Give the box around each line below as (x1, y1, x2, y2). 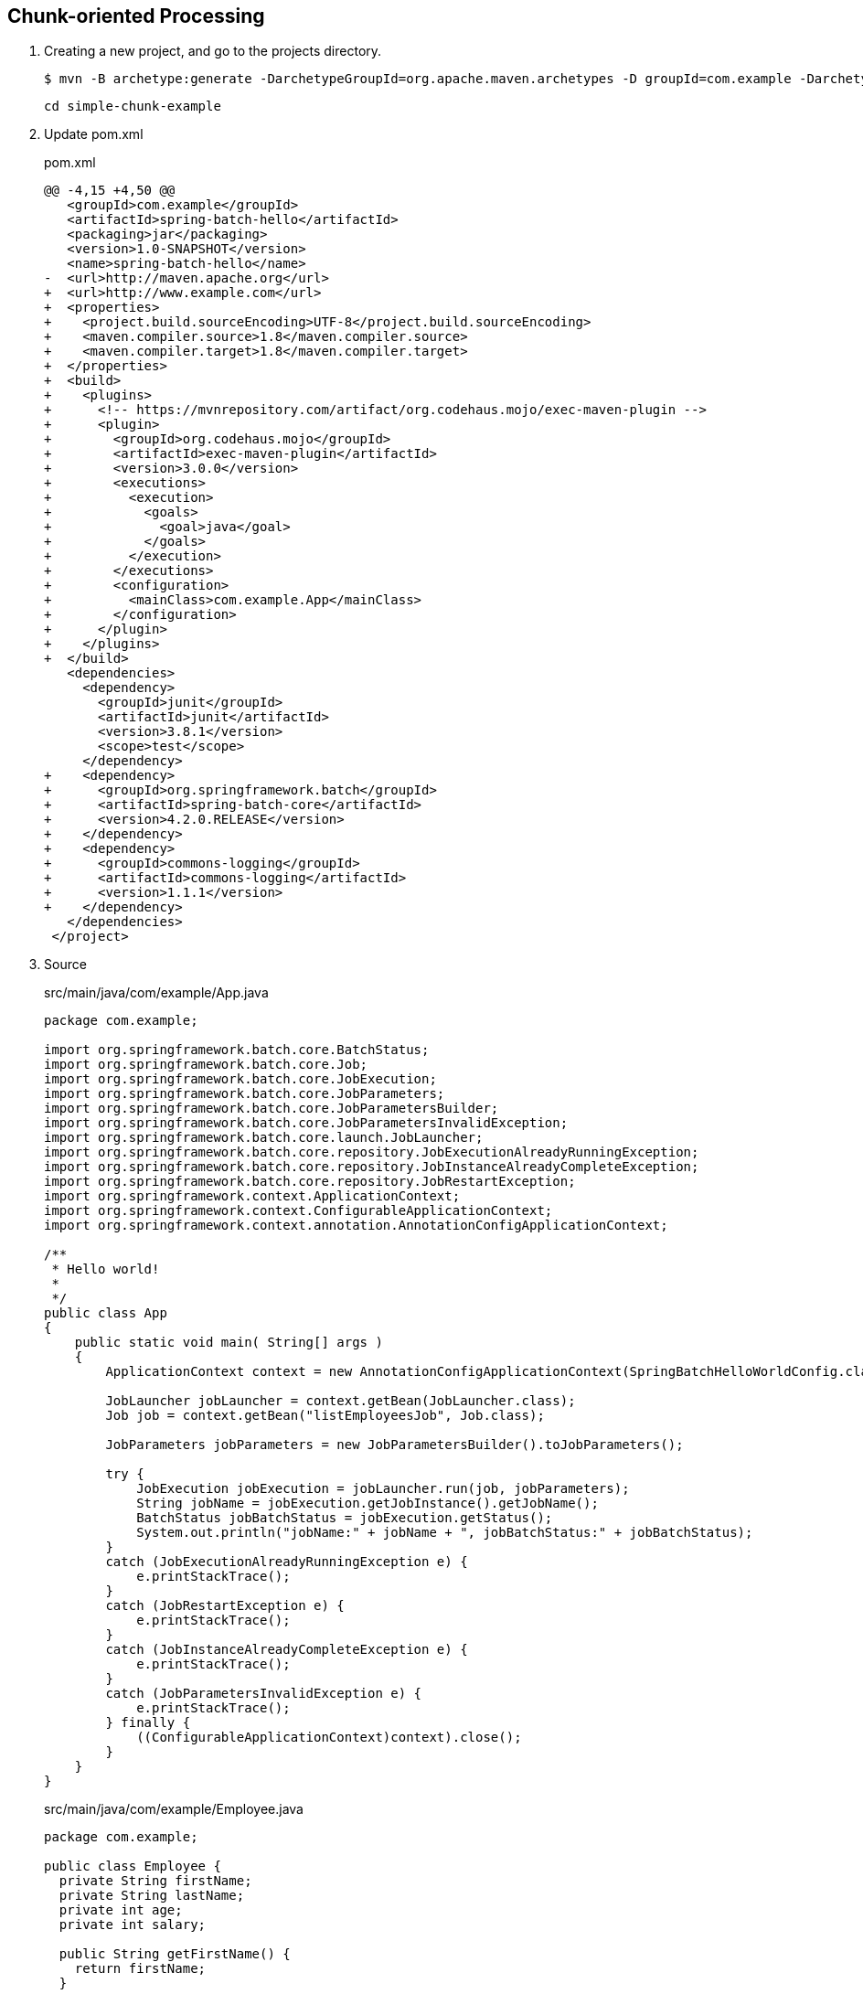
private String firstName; (59, 1873, 252, 1889)
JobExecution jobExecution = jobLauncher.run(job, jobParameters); (136, 1481, 630, 1497)
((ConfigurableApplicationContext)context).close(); (136, 1730, 522, 1745)
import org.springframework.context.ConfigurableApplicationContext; (44, 1203, 553, 1219)
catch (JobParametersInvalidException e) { (105, 1686, 422, 1701)
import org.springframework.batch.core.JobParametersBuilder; (44, 1101, 499, 1116)
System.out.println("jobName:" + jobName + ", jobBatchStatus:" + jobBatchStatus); (136, 1525, 753, 1541)
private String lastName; (59, 1888, 245, 1903)
